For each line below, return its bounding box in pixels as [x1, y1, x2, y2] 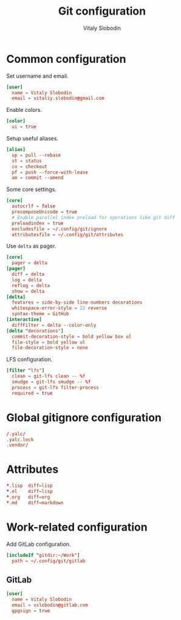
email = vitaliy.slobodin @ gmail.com [12, 96, 104, 102]
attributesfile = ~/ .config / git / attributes [12, 231, 123, 238]
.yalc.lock [6, 436, 34, 442]
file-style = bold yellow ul [12, 339, 86, 345]
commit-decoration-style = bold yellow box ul [12, 333, 132, 340]
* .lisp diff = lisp [6, 482, 53, 489]
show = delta [12, 288, 45, 294]
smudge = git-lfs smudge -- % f [12, 379, 91, 385]
